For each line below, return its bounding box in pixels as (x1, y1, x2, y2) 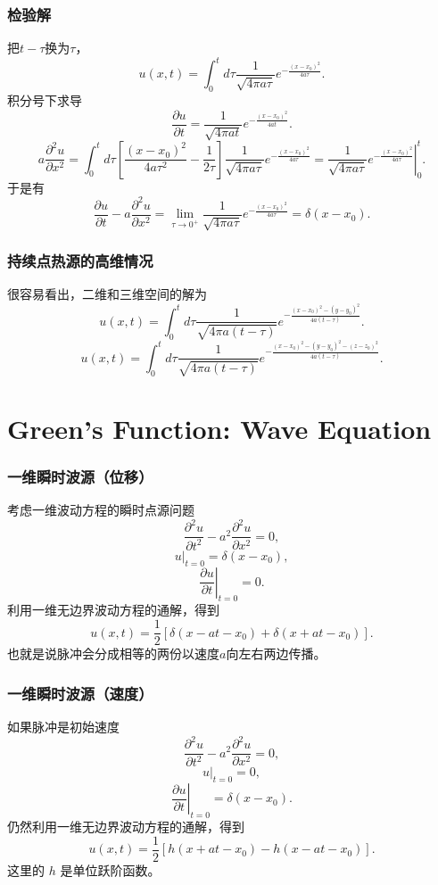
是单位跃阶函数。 (60, 860, 161, 879)
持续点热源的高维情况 (7, 250, 153, 272)
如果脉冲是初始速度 (7, 716, 120, 735)
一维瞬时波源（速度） (7, 682, 153, 704)
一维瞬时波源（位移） (7, 466, 153, 488)
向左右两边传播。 (226, 644, 326, 663)
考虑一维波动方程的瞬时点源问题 (7, 500, 194, 519)
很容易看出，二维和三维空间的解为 (7, 285, 207, 303)
